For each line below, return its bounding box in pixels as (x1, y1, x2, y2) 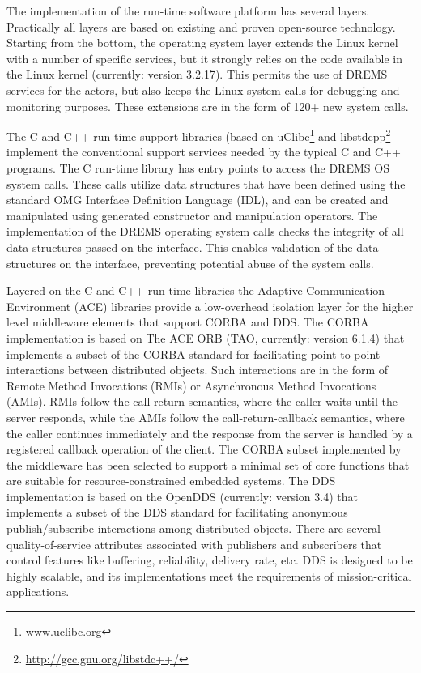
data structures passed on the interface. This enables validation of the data (6, 238, 379, 255)
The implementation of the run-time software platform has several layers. (6, 2, 370, 19)
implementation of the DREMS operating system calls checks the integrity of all (6, 223, 404, 240)
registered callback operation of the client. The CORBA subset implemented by (6, 441, 402, 458)
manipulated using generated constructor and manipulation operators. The (6, 207, 378, 224)
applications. (6, 583, 70, 600)
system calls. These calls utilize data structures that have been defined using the (6, 175, 406, 192)
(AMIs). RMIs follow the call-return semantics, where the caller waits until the (6, 393, 398, 410)
